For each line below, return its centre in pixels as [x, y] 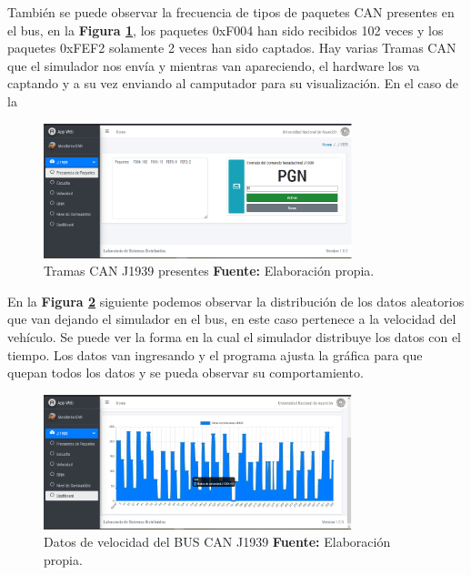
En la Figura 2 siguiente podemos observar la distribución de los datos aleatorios [236, 301]
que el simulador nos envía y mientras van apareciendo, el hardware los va [214, 65]
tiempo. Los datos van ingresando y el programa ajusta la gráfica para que [215, 354]
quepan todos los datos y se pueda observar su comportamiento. [185, 373]
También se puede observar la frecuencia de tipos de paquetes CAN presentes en [231, 12]
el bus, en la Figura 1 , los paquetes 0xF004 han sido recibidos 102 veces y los [225, 30]
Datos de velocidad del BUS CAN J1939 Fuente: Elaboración [217, 542]
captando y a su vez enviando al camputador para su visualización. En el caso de [233, 83]
